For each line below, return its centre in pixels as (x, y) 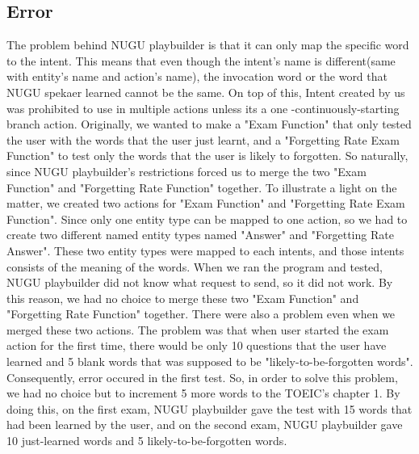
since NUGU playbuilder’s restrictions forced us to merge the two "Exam (186, 171)
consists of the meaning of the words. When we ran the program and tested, (195, 266)
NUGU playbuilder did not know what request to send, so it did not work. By (200, 282)
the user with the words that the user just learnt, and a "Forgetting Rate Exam (203, 139)
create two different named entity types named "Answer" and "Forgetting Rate (200, 235)
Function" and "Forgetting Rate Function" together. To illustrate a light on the (202, 187)
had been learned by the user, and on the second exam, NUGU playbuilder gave (205, 425)
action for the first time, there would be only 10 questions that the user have (197, 345)
